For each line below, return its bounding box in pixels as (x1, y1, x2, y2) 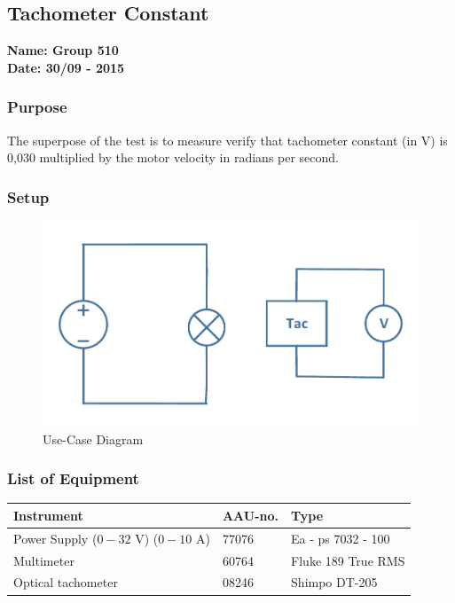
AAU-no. (222, 505, 279, 524)
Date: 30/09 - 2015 (7, 58, 125, 76)
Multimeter (13, 551, 75, 569)
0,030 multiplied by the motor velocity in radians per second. (7, 148, 340, 167)
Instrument (13, 505, 83, 524)
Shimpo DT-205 (291, 573, 378, 591)
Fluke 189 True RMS (291, 551, 405, 569)
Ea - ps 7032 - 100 (291, 529, 390, 547)
